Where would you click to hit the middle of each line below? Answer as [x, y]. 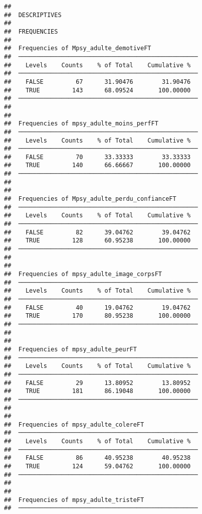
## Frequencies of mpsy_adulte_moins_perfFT [81, 124]
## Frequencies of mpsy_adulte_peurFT [70, 349]
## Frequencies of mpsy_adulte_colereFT [74, 424]
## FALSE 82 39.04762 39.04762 [97, 232]
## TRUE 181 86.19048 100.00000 [97, 391]
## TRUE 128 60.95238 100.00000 [97, 241]
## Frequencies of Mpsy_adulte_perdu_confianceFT [90, 199]
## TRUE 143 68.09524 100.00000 [97, 90]
